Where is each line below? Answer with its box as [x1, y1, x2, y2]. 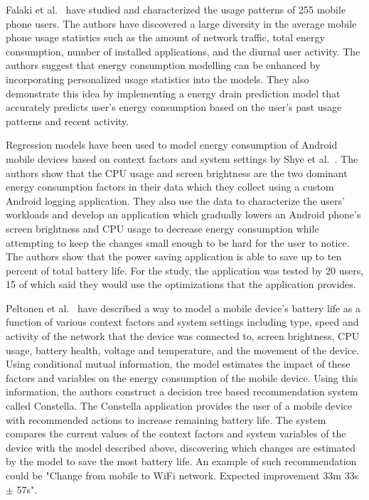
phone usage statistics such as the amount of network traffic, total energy [6, 30, 325, 45]
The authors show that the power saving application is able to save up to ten [6, 249, 342, 264]
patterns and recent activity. [6, 113, 129, 128]
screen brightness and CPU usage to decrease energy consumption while [6, 220, 319, 235]
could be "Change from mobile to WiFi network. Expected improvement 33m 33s [6, 468, 359, 482]
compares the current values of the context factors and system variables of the [6, 426, 346, 441]
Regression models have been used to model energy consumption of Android [6, 137, 338, 152]
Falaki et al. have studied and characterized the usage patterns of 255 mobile [6, 2, 346, 16]
